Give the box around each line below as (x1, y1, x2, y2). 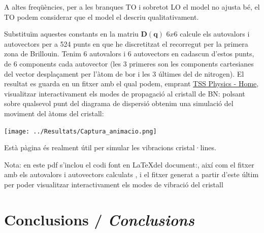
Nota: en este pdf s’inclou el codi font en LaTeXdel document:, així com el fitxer (4, 159, 254, 170)
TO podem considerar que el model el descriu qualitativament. (4, 11, 199, 22)
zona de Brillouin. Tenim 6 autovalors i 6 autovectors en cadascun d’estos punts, (4, 48, 254, 59)
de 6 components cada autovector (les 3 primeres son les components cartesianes (4, 58, 254, 69)
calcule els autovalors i (180, 28, 250, 39)
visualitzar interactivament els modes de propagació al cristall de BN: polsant (4, 88, 245, 98)
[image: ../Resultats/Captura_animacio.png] (4, 127, 157, 135)
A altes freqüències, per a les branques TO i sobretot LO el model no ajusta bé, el (4, 2, 260, 12)
